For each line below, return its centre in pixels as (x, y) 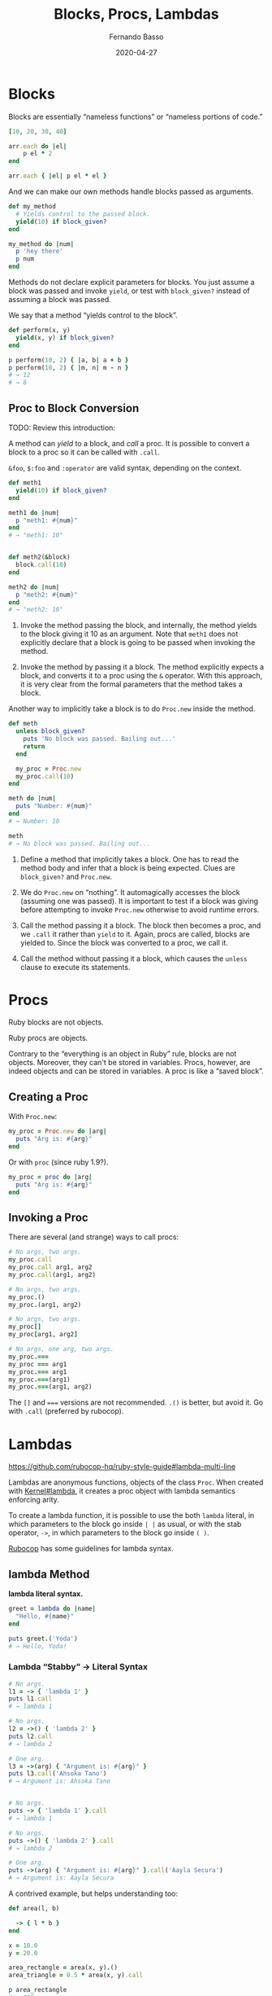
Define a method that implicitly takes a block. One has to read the (130, 859)
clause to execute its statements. (75, 967)
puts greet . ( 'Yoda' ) (43, 1638)
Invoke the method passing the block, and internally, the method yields (138, 625)
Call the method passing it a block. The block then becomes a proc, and (140, 925)
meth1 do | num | (34, 513)
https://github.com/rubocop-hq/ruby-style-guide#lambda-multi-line (122, 1467)
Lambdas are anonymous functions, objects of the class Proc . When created (136, 1482)
